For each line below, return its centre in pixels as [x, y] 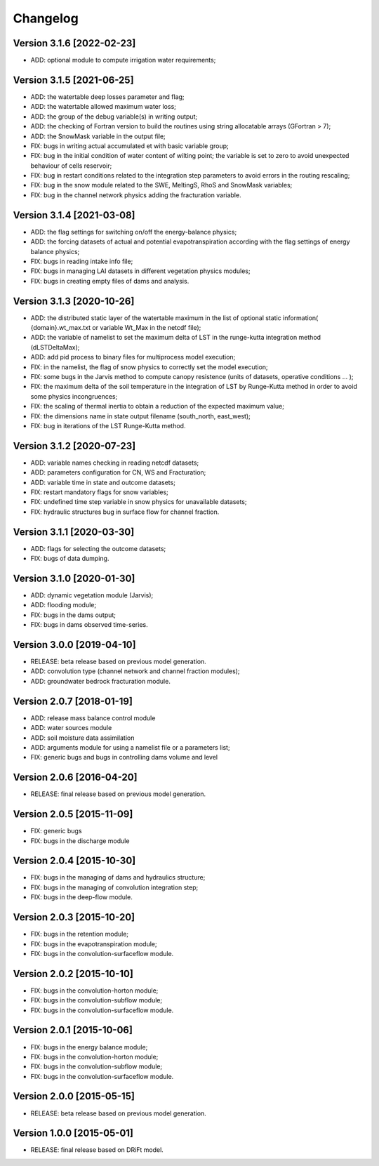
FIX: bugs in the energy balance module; [89, 1047]
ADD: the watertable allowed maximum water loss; [104, 107]
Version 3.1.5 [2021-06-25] [73, 80]
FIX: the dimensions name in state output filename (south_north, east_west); [140, 416]
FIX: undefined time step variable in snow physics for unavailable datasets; [139, 502]
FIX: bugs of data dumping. [70, 559]
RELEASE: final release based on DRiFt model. [97, 1150]
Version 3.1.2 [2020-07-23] [74, 446]
